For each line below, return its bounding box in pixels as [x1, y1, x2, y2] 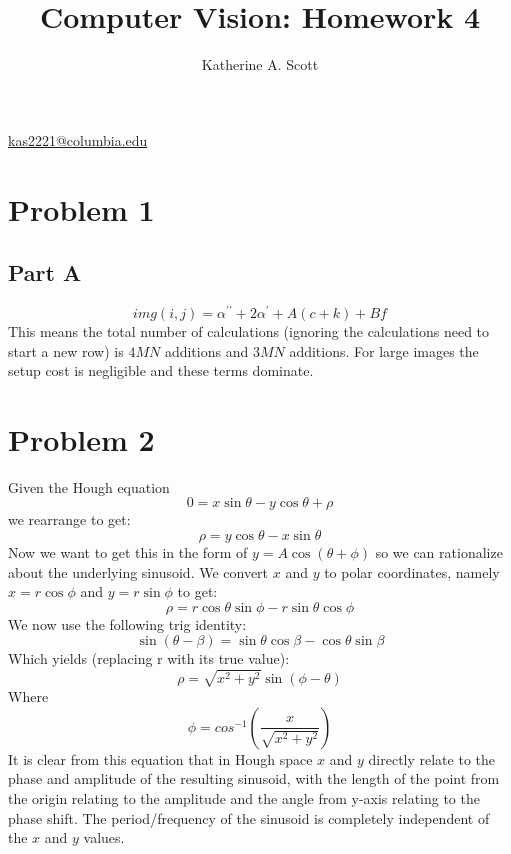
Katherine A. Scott [201, 54, 319, 75]
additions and [164, 340, 249, 361]
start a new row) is [8, 340, 124, 361]
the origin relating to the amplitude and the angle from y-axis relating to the [8, 788, 480, 808]
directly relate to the [368, 748, 495, 769]
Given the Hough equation [8, 476, 170, 497]
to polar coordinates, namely [324, 561, 500, 582]
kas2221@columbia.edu [8, 129, 148, 150]
